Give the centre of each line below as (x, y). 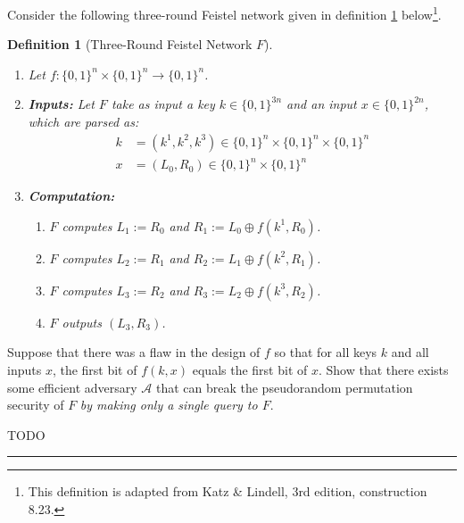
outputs (82, 322)
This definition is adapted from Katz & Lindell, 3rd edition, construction (228, 491)
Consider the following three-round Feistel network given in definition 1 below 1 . (224, 13)
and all (410, 352)
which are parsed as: (83, 122)
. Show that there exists (383, 369)
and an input (322, 104)
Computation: (71, 196)
